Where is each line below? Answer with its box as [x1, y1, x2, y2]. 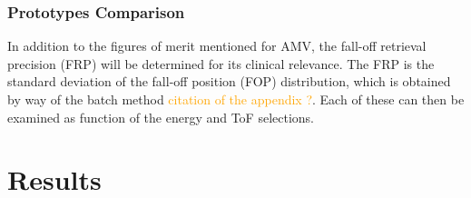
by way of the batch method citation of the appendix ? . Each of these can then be [7, 90, 465, 108]
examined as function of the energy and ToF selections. [7, 107, 315, 126]
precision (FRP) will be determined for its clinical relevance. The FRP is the [7, 54, 435, 73]
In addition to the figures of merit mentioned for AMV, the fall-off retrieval [7, 36, 427, 55]
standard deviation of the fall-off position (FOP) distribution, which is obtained [7, 72, 451, 91]
